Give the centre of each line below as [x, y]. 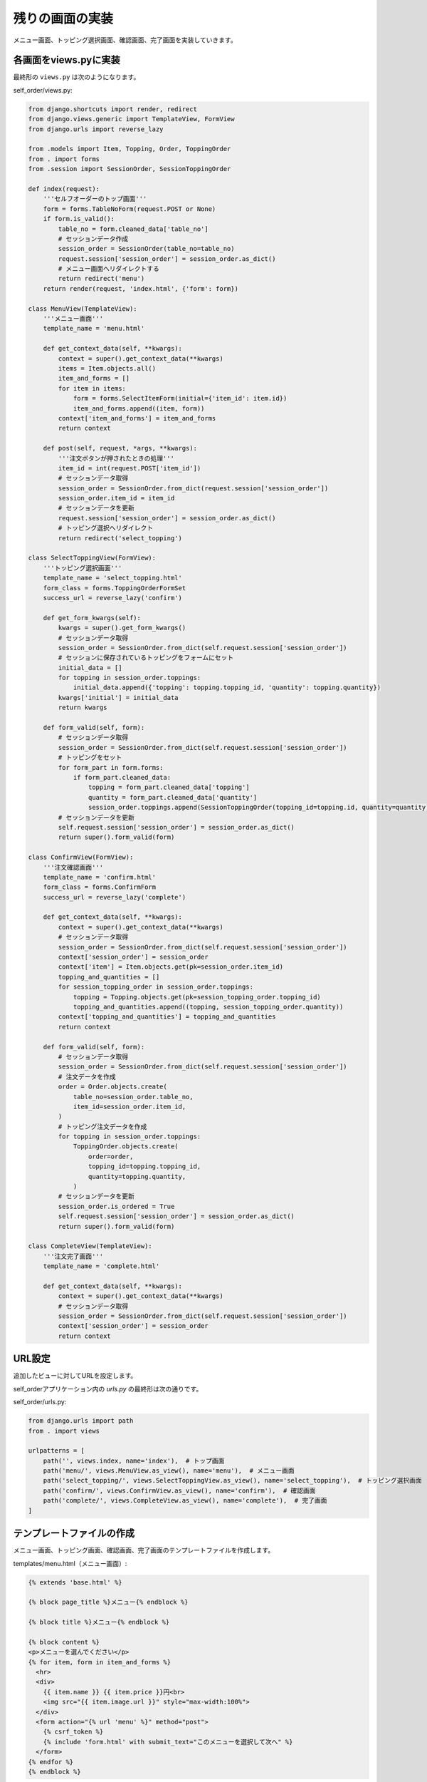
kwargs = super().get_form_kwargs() [122, 628]
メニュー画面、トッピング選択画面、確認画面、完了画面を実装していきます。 [125, 40]
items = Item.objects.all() [107, 368]
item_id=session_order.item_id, [130, 1106]
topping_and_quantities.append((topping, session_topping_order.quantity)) [208, 1006]
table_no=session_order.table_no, [133, 1097]
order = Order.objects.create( [112, 1087]
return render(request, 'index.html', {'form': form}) [141, 288]
